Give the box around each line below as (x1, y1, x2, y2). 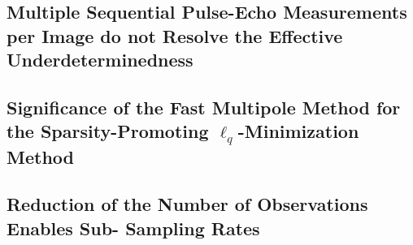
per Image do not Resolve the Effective (7, 23, 343, 48)
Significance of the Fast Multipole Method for (7, 94, 401, 119)
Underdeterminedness (7, 47, 193, 72)
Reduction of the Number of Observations (7, 191, 368, 217)
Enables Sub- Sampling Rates (7, 215, 260, 240)
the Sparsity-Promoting (7, 118, 209, 144)
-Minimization (237, 118, 359, 144)
